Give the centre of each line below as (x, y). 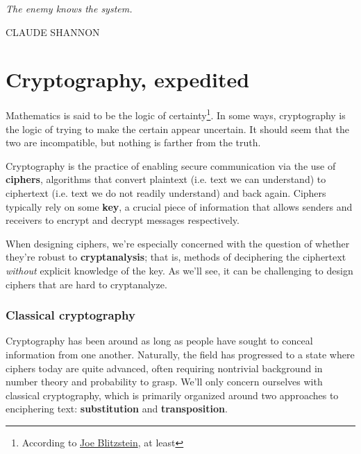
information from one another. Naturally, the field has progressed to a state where (180, 354)
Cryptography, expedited (128, 79)
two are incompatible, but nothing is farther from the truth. (133, 142)
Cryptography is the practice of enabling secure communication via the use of (171, 165)
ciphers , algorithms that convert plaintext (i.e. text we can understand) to (166, 179)
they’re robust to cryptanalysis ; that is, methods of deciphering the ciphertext (176, 257)
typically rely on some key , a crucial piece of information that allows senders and (179, 206)
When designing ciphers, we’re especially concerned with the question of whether (178, 243)
